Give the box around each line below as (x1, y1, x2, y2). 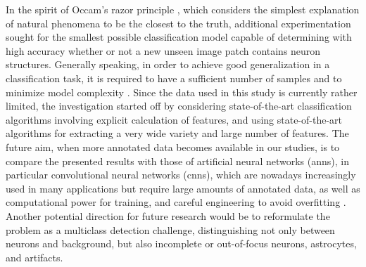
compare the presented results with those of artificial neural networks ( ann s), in (6, 153, 349, 168)
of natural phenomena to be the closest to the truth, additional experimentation (6, 15, 351, 30)
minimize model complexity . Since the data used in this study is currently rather (6, 84, 358, 99)
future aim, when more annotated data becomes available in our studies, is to (6, 139, 340, 154)
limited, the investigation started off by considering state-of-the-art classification (6, 98, 352, 113)
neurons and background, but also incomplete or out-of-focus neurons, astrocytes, (6, 236, 357, 251)
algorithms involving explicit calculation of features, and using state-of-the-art (6, 112, 343, 126)
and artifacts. (6, 249, 63, 264)
